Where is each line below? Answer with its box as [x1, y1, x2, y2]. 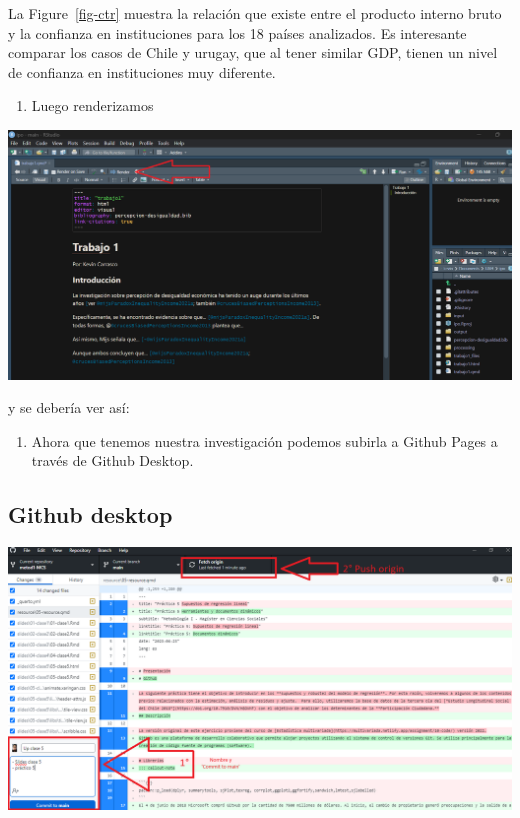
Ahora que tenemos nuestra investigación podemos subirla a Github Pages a [31, 430, 498, 451]
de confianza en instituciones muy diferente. [8, 61, 276, 82]
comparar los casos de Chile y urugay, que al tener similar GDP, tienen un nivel [8, 42, 498, 63]
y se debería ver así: [8, 397, 130, 418]
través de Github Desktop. [31, 450, 194, 471]
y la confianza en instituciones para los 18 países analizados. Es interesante [8, 22, 467, 43]
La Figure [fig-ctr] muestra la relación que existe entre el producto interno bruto [8, 3, 502, 23]
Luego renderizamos [31, 95, 154, 116]
